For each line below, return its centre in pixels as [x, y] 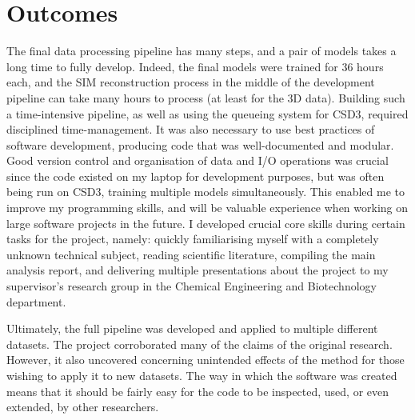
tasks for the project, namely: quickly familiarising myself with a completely [193, 239]
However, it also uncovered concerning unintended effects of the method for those [206, 360]
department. [36, 301]
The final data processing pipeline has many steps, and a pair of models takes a [202, 51]
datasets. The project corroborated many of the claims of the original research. [200, 344]
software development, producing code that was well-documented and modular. [200, 144]
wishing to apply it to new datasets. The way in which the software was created [202, 375]
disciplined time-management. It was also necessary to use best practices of [191, 129]
